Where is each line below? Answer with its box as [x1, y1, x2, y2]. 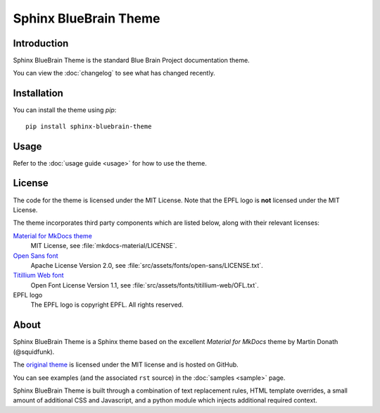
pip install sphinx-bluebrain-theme [25, 122, 152, 130]
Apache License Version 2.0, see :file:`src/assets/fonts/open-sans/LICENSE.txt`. [30, 261, 263, 269]
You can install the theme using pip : [13, 106, 117, 114]
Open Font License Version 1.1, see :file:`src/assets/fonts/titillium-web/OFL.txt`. [30, 281, 260, 289]
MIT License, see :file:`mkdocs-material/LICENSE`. [30, 242, 177, 250]
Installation [13, 87, 63, 99]
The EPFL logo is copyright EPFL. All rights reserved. [30, 300, 184, 309]
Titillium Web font [13, 271, 64, 280]
